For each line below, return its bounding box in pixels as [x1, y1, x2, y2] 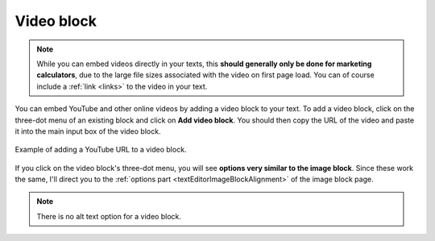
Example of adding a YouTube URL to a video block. [14, 145, 187, 155]
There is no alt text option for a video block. [36, 211, 181, 221]
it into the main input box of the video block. [14, 126, 161, 136]
